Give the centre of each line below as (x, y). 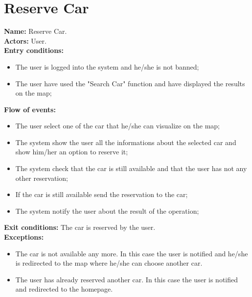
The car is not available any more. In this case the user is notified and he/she (132, 253)
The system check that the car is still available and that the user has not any (131, 168)
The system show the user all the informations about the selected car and (126, 142)
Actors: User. (25, 40)
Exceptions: (24, 237)
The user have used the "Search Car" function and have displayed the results (130, 83)
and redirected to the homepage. (64, 289)
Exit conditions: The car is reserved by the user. (80, 227)
